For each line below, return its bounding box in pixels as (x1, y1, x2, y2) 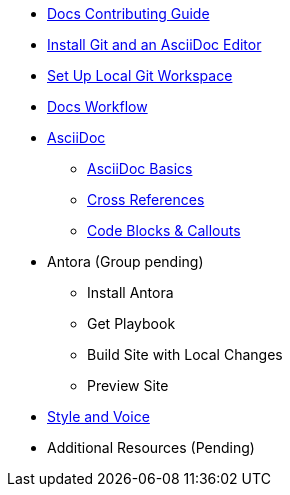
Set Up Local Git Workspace (47, 67, 233, 84)
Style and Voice (47, 408, 150, 425)
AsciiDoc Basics (87, 160, 193, 177)
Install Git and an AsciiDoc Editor (47, 36, 262, 53)
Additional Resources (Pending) (47, 439, 255, 456)
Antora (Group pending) (47, 253, 204, 270)
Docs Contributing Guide (47, 5, 210, 22)
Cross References (87, 191, 205, 208)
